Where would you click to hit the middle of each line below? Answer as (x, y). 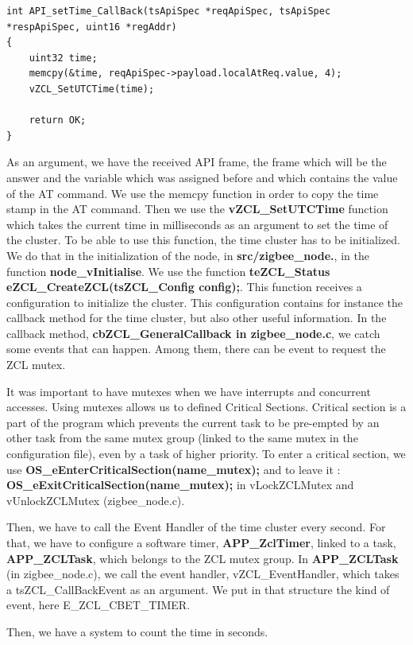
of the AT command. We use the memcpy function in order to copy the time (193, 193)
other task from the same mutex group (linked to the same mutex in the (182, 438)
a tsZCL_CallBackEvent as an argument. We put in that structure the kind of (198, 589)
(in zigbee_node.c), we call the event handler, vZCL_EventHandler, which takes (203, 574)
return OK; (58, 120)
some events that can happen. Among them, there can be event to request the (196, 349)
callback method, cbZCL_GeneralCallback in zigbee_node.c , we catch (193, 333)
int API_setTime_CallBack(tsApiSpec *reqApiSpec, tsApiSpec (169, 11)
